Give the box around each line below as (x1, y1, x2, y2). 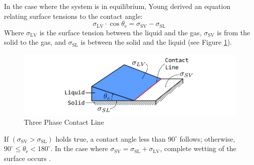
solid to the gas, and (4, 37, 66, 47)
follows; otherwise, (179, 133, 235, 144)
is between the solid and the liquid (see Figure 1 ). (81, 37, 232, 47)
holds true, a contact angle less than (55, 133, 166, 144)
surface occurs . (4, 153, 51, 163)
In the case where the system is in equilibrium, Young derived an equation (4, 1, 231, 11)
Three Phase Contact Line (24, 117, 104, 127)
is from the (217, 27, 251, 37)
